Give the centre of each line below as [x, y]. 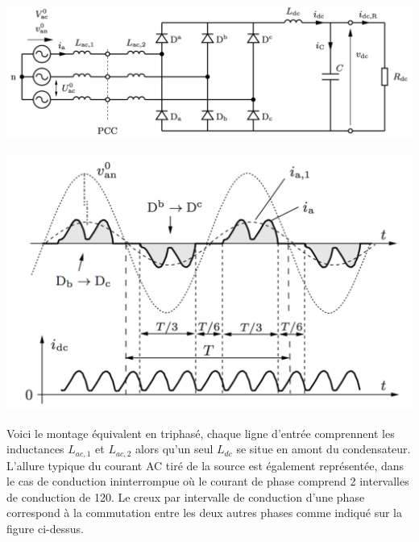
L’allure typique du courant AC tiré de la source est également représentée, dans [205, 465]
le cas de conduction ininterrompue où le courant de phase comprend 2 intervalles [208, 481]
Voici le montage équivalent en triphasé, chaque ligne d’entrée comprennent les [201, 433]
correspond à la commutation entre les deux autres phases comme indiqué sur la [205, 513]
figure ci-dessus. [45, 528]
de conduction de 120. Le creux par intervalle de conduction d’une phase [186, 496]
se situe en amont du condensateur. [324, 449]
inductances [35, 449]
